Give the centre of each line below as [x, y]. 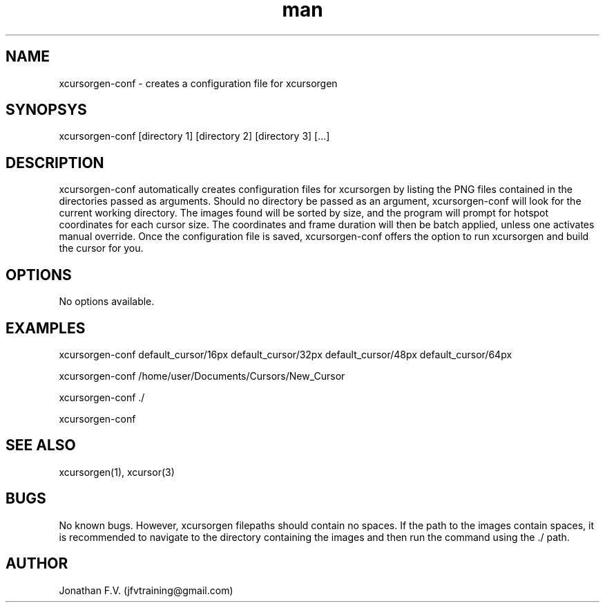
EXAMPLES [46, 328]
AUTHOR [37, 564]
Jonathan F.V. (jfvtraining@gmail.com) [146, 590]
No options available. [107, 302]
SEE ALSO [41, 445]
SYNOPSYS [46, 110]
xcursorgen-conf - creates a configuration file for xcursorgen [198, 83]
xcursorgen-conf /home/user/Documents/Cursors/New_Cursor [202, 376]
